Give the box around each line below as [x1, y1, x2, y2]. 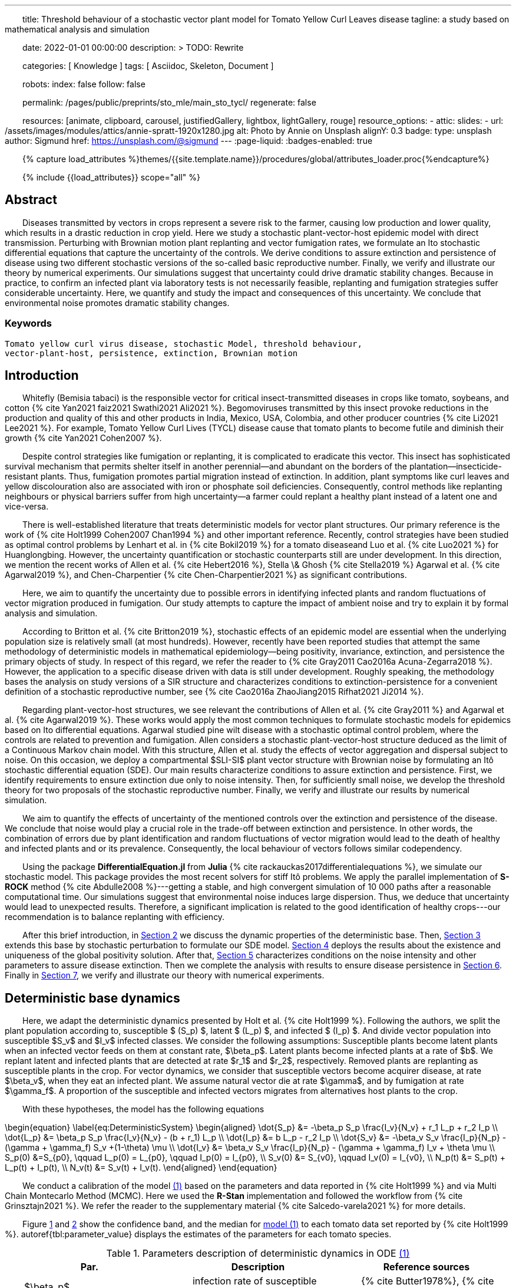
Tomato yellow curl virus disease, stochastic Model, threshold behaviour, [5, 339, 362, 349]
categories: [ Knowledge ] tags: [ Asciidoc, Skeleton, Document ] [22, 61, 274, 71]
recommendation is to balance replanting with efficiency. [5, 912, 225, 922]
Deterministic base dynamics [5, 990, 180, 1006]
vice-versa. [5, 501, 49, 512]
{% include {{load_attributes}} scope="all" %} [22, 172, 200, 182]
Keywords [5, 317, 52, 330]
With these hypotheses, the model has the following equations [22, 1104, 264, 1115]
